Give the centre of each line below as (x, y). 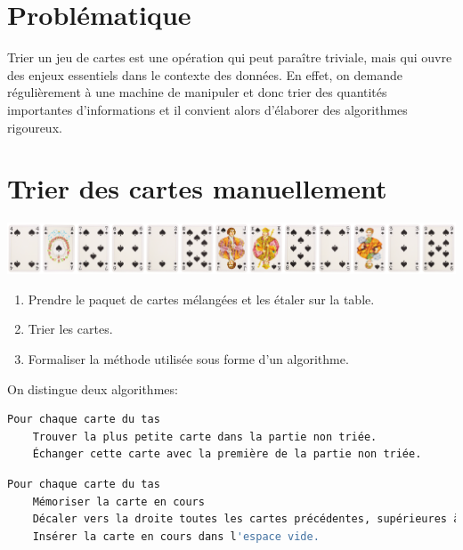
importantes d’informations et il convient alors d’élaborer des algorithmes (207, 109)
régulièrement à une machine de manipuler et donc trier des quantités (197, 92)
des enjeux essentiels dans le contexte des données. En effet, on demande (205, 74)
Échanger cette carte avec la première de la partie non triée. (227, 454)
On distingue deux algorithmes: (93, 388)
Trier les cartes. (70, 329)
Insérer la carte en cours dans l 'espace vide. (176, 536)
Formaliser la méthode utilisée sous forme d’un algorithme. (188, 359)
